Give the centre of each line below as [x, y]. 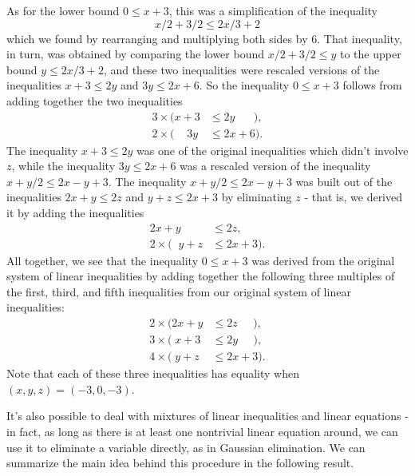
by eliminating [257, 197]
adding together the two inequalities [95, 100]
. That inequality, [360, 38]
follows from [372, 85]
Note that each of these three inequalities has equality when [153, 373]
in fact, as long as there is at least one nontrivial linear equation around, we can [202, 431]
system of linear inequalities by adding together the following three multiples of [201, 276]
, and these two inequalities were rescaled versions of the [241, 69]
